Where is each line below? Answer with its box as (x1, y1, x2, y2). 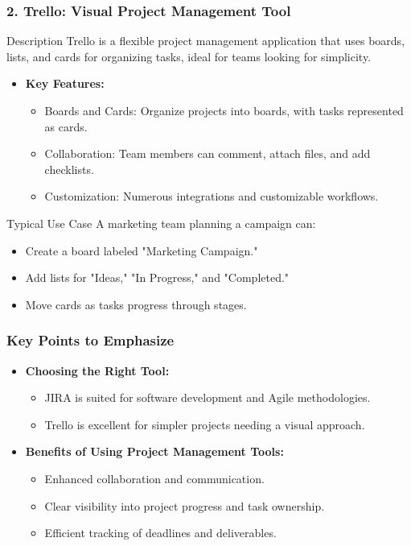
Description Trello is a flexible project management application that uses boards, (6, 32, 405, 49)
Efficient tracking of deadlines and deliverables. (44, 524, 277, 541)
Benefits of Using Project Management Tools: (25, 443, 284, 460)
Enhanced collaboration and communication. (44, 469, 265, 486)
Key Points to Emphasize (6, 330, 175, 350)
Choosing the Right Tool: (25, 362, 170, 378)
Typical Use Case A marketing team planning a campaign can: (6, 214, 316, 231)
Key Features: (25, 75, 105, 92)
